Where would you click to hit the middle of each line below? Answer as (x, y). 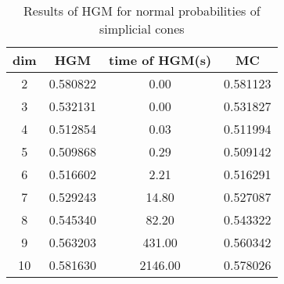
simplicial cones (142, 29)
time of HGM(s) (160, 60)
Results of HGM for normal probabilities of (142, 11)
